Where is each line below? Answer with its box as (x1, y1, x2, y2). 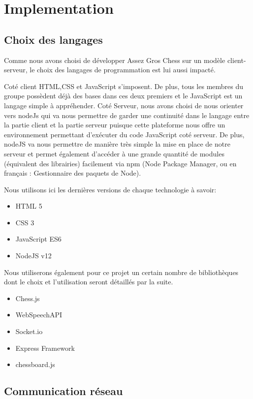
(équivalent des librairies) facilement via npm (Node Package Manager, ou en (4, 158, 237, 168)
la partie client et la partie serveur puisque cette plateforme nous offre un (4, 120, 225, 130)
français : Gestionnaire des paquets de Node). (4, 168, 141, 178)
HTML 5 (15, 201, 42, 211)
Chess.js (15, 293, 40, 303)
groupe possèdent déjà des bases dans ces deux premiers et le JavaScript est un (4, 91, 243, 101)
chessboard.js (15, 359, 55, 369)
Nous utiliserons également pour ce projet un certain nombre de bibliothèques (4, 267, 239, 277)
